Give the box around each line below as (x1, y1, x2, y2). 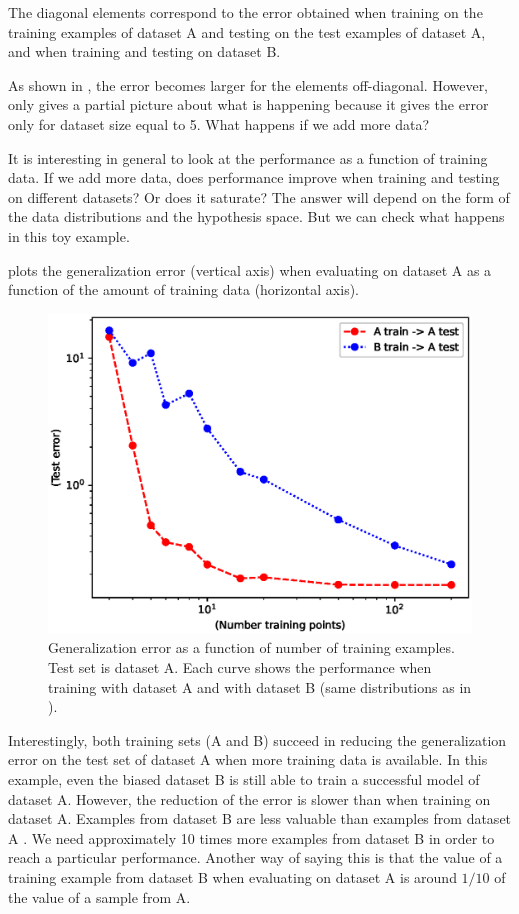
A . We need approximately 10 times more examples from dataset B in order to (8, 827, 495, 848)
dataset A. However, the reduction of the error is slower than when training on (8, 788, 491, 809)
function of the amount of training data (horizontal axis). (8, 279, 359, 300)
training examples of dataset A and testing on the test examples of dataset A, (8, 21, 486, 42)
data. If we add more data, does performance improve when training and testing (8, 167, 500, 188)
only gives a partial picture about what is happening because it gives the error (8, 94, 489, 115)
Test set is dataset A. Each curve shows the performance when (48, 656, 432, 677)
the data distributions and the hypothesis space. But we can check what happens (8, 206, 505, 227)
